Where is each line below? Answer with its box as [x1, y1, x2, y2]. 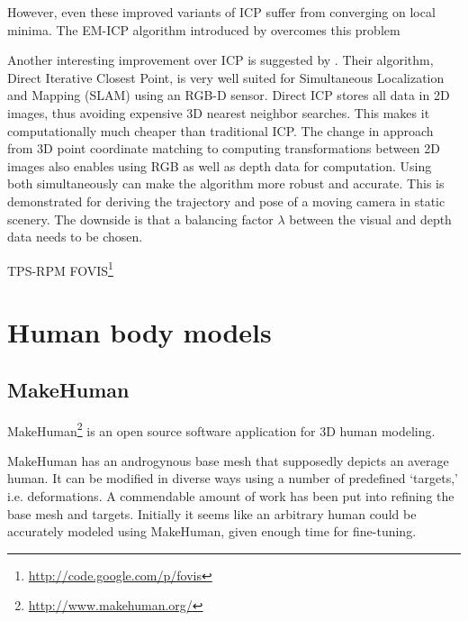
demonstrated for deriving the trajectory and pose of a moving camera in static [7, 191, 445, 210]
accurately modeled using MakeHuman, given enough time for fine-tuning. [7, 522, 417, 541]
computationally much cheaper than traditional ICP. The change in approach [7, 121, 434, 140]
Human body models [7, 314, 272, 351]
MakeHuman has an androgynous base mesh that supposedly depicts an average [7, 451, 449, 470]
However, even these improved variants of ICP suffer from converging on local [7, 3, 436, 21]
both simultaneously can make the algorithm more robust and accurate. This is [7, 174, 445, 193]
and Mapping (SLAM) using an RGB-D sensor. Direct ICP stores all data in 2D [7, 86, 450, 105]
